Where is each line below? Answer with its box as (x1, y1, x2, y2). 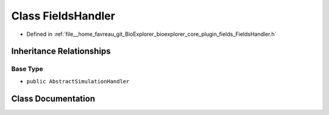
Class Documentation (11, 93, 96, 103)
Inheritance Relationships (11, 46, 111, 57)
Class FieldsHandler (11, 9, 116, 23)
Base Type (11, 64, 43, 73)
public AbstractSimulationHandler (26, 78, 130, 85)
